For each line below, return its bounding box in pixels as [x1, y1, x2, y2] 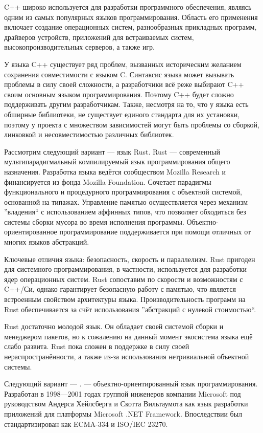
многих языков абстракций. [4, 236, 89, 247]
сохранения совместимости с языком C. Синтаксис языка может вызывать [4, 69, 234, 79]
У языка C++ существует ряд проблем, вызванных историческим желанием [4, 58, 242, 69]
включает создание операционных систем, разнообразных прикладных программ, [4, 21, 257, 32]
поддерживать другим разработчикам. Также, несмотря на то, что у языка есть [4, 99, 249, 110]
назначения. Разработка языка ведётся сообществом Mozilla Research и [4, 166, 226, 177]
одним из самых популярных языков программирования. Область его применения [4, 11, 258, 22]
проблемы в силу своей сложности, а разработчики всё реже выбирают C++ [4, 79, 244, 90]
